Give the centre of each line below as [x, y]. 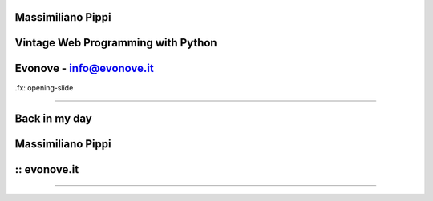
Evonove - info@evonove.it [84, 68]
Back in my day [53, 119]
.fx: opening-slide [44, 87]
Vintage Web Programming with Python [116, 43]
